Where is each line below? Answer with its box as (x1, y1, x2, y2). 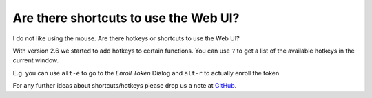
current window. (12, 56, 59, 64)
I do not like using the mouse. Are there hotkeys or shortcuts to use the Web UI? (12, 34, 240, 42)
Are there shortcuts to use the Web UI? (12, 10, 240, 25)
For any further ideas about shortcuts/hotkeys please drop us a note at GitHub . (12, 82, 237, 90)
